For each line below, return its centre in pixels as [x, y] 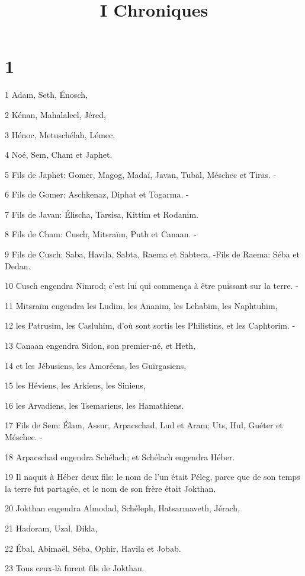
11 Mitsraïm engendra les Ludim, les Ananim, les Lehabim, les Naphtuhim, [141, 305]
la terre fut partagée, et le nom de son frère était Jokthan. [110, 488]
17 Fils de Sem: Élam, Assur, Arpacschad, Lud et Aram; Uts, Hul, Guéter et [144, 425]
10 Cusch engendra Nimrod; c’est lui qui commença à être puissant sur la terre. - [152, 286]
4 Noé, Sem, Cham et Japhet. [59, 155]
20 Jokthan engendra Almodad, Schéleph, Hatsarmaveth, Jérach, [122, 508]
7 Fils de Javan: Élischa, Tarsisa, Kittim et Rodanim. [102, 214]
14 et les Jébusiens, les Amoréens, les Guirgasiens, [96, 365]
